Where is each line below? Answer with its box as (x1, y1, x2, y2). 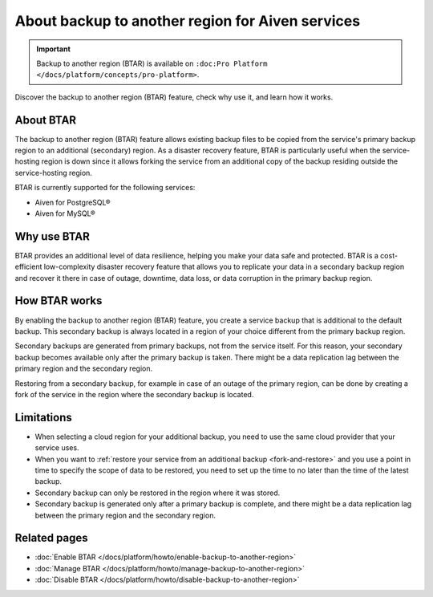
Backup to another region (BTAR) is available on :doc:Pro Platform (36, 59, 268, 68)
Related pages (14, 531, 88, 545)
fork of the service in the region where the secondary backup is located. (14, 389, 254, 399)
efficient (14, 262, 42, 272)
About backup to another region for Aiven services (14, 12, 361, 30)
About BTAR (14, 113, 76, 127)
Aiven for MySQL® (34, 209, 95, 218)
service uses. (34, 443, 79, 453)
